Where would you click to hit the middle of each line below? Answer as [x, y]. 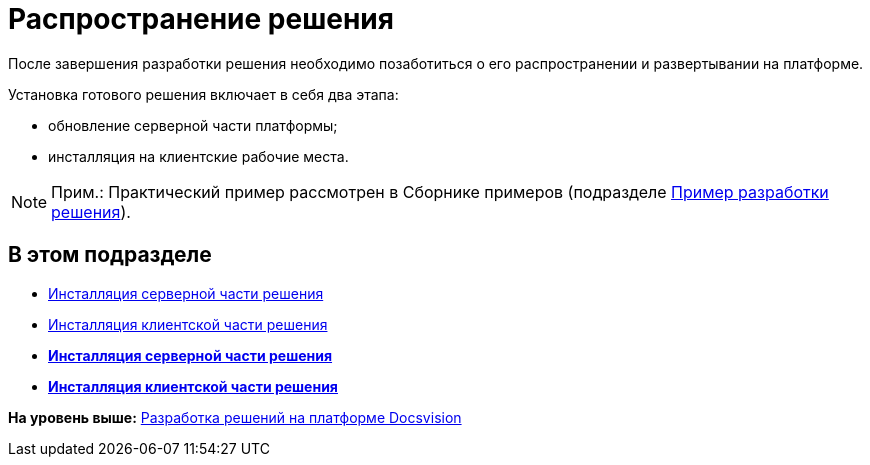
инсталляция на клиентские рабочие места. [198, 156]
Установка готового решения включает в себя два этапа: [203, 94]
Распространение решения [201, 19]
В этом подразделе [110, 255]
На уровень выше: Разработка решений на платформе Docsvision [235, 417]
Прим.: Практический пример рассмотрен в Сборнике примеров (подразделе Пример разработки [440, 191]
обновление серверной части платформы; [193, 125]
